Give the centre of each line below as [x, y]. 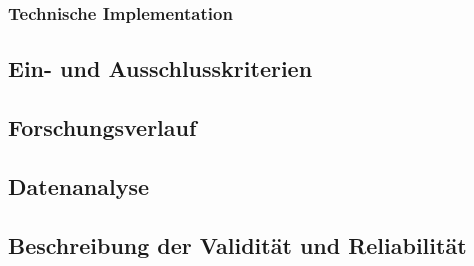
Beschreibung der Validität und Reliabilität [237, 244]
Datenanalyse [79, 185]
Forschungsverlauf [102, 127]
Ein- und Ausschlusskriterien [160, 68]
